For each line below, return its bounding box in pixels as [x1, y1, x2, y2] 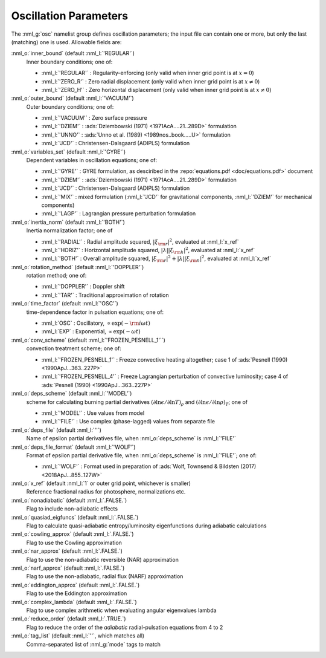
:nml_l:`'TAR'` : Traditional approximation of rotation [41, 291, 169, 299]
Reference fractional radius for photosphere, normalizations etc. [26, 488, 186, 495]
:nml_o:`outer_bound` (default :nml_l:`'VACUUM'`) [11, 94, 134, 102]
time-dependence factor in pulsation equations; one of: [26, 308, 164, 316]
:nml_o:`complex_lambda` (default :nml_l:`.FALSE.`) [11, 598, 137, 605]
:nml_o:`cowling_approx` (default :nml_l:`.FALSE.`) [11, 530, 134, 538]
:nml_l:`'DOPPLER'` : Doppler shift [41, 283, 125, 290]
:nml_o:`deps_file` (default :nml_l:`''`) [11, 426, 102, 434]
